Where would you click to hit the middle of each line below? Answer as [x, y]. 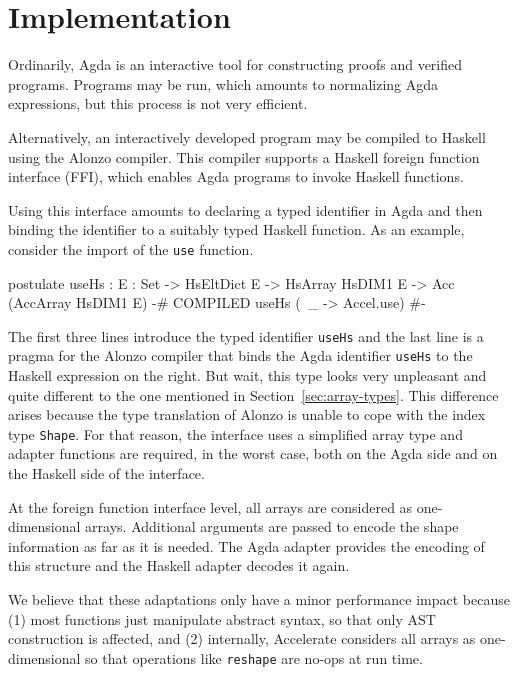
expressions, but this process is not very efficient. [158, 103]
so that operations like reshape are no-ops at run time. [254, 657]
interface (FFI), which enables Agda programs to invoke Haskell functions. [236, 176]
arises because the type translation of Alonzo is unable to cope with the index [247, 414]
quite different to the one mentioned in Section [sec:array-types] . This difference [253, 394]
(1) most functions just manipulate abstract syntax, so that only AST [222, 618]
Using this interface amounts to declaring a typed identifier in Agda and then [245, 209]
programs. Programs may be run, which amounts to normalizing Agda [223, 83]
